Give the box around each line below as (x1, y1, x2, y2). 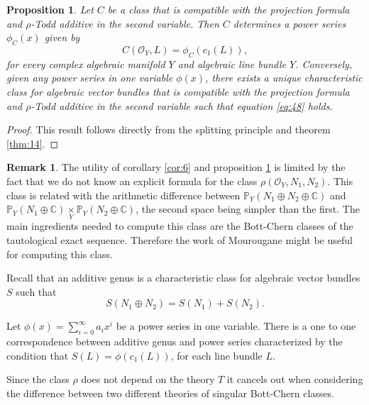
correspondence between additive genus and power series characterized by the (6, 334, 343, 349)
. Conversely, (295, 56, 353, 71)
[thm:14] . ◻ (6, 135, 59, 150)
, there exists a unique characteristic (205, 70, 363, 85)
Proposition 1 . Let (6, 2, 94, 16)
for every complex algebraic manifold (6, 56, 165, 71)
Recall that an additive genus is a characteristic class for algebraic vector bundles (6, 270, 360, 285)
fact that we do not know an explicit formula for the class (6, 173, 258, 188)
